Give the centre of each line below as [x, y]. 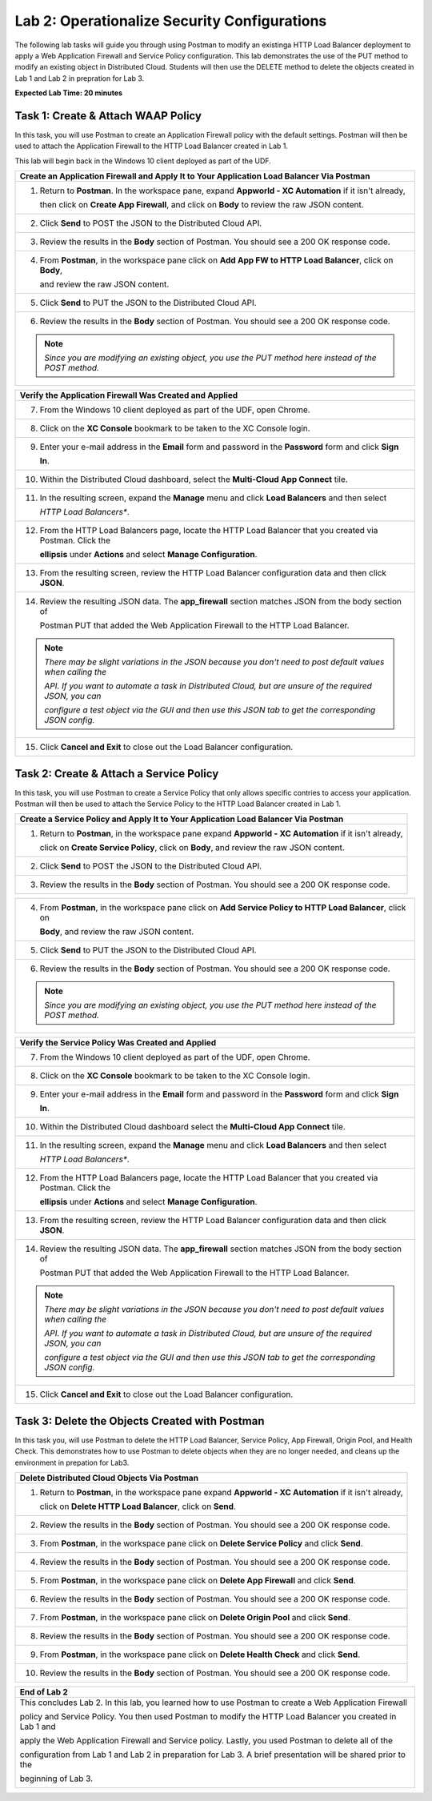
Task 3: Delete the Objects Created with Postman [140, 1421]
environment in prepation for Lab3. [72, 1462]
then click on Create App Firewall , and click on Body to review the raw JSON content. [202, 205]
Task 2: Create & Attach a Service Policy [117, 774]
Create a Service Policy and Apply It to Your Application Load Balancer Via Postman [182, 819]
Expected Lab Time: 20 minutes [69, 93]
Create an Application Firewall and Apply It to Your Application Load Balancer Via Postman [195, 176]
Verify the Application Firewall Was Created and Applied [129, 395]
